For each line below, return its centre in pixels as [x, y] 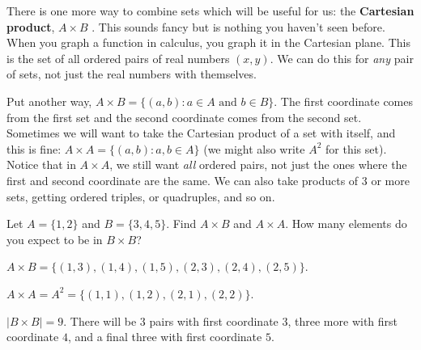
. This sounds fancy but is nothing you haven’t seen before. [238, 26]
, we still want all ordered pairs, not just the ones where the [258, 164]
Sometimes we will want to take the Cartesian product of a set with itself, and [201, 133]
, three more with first [343, 320]
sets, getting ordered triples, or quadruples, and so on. [141, 196]
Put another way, [49, 101]
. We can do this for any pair [342, 58]
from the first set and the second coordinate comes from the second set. [184, 117]
